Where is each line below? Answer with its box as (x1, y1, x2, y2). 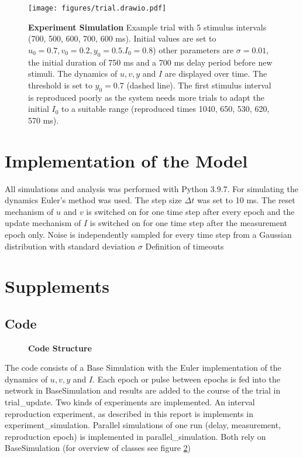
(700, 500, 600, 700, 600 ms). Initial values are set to (28, 32, 216, 45)
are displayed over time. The (164, 67, 267, 80)
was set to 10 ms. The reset (197, 194, 295, 206)
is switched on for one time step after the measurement (89, 217, 287, 229)
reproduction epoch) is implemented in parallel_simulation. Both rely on (5, 430, 266, 442)
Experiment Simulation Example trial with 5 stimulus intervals (28, 20, 267, 33)
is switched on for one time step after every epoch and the (86, 205, 295, 217)
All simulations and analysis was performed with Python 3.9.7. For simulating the (5, 182, 298, 194)
